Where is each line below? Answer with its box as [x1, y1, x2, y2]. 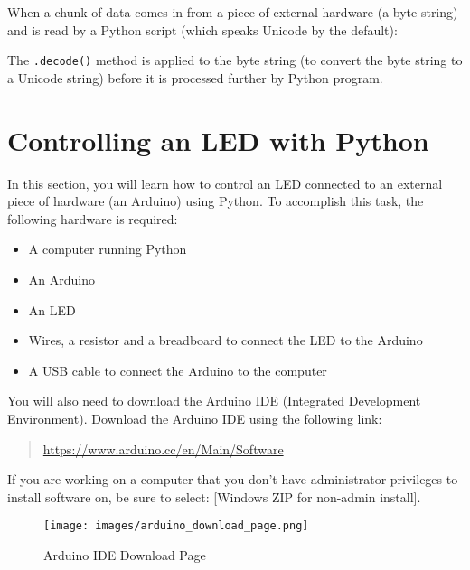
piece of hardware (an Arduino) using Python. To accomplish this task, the [7, 192, 424, 210]
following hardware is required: [7, 209, 178, 228]
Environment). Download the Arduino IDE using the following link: [7, 408, 382, 427]
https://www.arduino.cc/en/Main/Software [42, 439, 284, 458]
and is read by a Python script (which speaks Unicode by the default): [7, 20, 398, 39]
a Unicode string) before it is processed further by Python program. [7, 68, 383, 87]
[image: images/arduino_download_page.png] [43, 519, 309, 533]
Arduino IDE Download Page [43, 545, 206, 564]
